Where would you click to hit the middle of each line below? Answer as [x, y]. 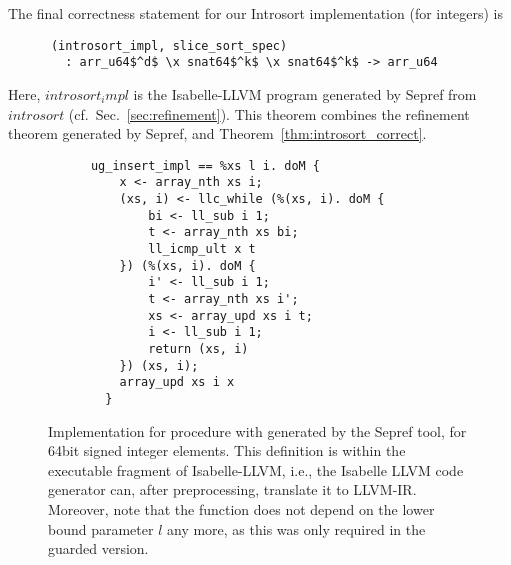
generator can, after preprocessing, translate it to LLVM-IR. [232, 489]
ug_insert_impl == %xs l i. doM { [205, 165]
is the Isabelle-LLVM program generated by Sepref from [305, 93]
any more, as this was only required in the [296, 528]
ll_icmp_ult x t [202, 248]
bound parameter [101, 528]
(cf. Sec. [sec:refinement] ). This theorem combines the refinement [269, 113]
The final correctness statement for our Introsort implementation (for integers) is [256, 13]
